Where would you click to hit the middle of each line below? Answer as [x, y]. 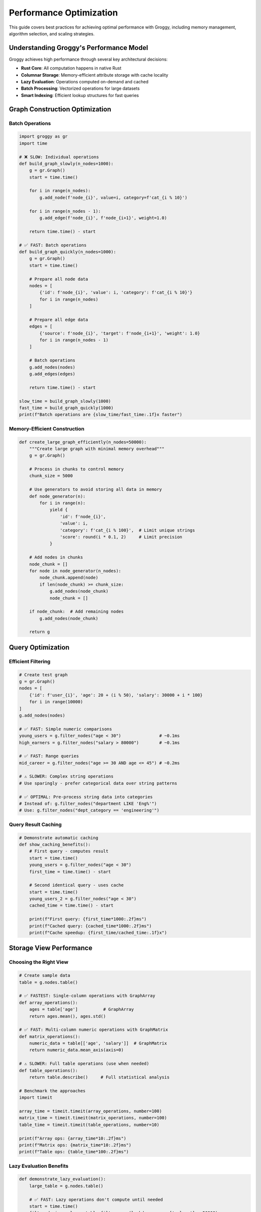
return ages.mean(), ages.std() [68, 1016]
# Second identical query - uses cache [77, 885]
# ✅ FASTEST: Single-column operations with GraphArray [87, 996]
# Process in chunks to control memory [77, 469]
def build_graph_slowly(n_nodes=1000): [66, 163]
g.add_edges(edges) [52, 374]
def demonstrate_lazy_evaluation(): [63, 1179]
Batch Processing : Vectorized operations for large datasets [80, 88]
